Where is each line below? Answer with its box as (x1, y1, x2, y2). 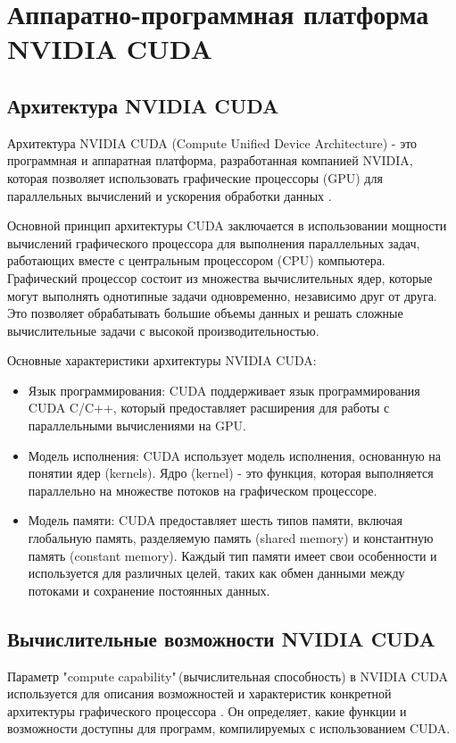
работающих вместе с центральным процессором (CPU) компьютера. (7, 251, 386, 270)
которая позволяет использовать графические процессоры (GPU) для (7, 168, 383, 187)
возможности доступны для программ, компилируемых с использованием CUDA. (7, 719, 451, 738)
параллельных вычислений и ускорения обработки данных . (7, 186, 332, 205)
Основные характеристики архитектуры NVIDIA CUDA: (7, 351, 317, 370)
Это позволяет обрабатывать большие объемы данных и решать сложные (7, 304, 403, 322)
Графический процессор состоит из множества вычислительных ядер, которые (7, 268, 433, 287)
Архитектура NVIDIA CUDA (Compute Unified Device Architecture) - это (7, 133, 418, 152)
